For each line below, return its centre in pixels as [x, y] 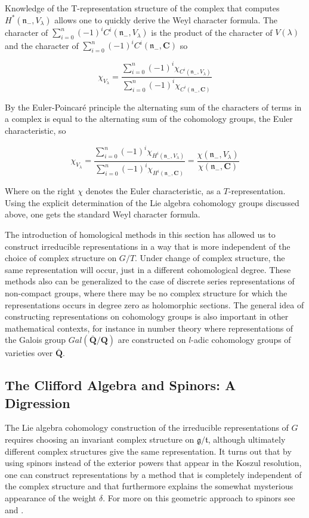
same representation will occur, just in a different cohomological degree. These [148, 269]
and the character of [42, 45]
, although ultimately [247, 439]
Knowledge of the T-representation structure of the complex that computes [142, 8]
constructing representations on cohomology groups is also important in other [147, 316]
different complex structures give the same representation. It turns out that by [148, 451]
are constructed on [152, 340]
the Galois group [35, 340]
